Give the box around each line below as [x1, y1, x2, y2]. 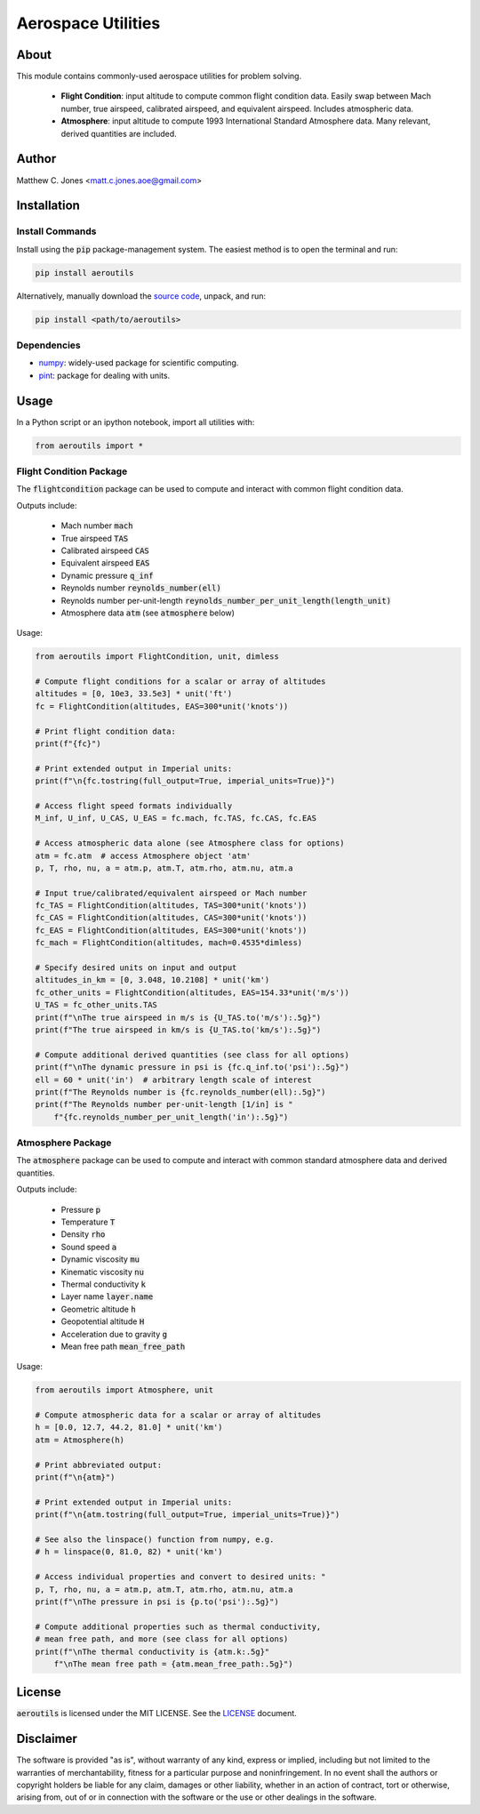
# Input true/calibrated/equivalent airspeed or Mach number [35, 887, 308, 898]
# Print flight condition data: [35, 726, 177, 736]
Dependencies [16, 339, 82, 351]
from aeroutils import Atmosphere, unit [35, 1385, 213, 1395]
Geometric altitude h [60, 1304, 137, 1314]
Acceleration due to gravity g [60, 1328, 168, 1339]
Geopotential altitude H [60, 1316, 145, 1327]
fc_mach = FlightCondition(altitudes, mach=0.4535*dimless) [35, 938, 303, 948]
